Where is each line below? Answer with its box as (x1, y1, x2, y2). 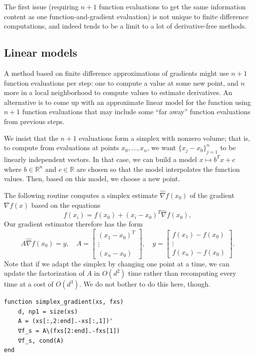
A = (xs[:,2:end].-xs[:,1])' (18, 318, 113, 325)
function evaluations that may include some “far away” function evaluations (22, 106, 251, 117)
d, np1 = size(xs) (18, 308, 78, 315)
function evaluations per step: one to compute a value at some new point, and (4, 77, 239, 88)
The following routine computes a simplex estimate (4, 190, 158, 200)
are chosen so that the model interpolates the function (76, 163, 240, 174)
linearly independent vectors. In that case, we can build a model (4, 154, 198, 164)
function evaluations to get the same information (99, 1, 246, 11)
